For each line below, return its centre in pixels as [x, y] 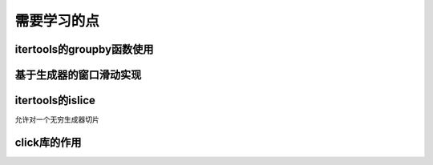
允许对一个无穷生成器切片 [57, 119]
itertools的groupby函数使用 [84, 49]
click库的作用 [48, 142]
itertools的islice [55, 101]
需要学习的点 [57, 21]
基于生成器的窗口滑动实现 [78, 75]
